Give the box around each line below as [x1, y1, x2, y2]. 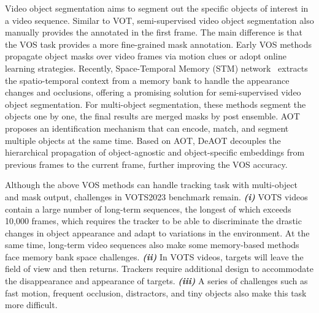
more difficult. [5, 298, 58, 311]
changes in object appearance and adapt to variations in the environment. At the [5, 226, 310, 239]
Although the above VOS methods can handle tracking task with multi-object [5, 178, 298, 191]
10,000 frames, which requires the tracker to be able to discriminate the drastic [5, 214, 302, 227]
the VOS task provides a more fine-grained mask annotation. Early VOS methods [5, 37, 312, 50]
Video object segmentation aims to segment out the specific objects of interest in [5, 2, 309, 14]
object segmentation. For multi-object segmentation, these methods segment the [5, 97, 306, 110]
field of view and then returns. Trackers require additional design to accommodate [5, 262, 313, 275]
